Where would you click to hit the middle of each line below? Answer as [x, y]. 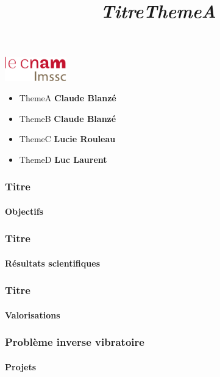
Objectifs [24, 211]
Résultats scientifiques [52, 263]
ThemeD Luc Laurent [63, 159]
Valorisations [33, 314]
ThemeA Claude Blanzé [68, 98]
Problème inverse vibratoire [75, 342]
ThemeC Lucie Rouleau [67, 139]
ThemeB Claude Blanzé [68, 118]
